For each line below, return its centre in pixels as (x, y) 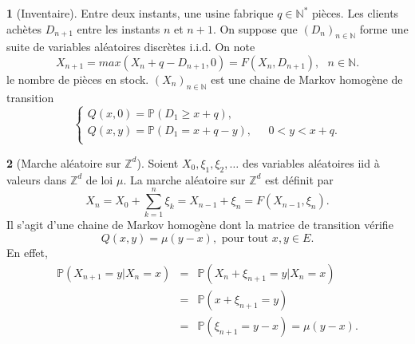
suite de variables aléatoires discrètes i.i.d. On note (131, 47)
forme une (384, 28)
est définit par (299, 179)
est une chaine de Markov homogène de (307, 79)
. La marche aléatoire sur (184, 179)
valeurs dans (37, 179)
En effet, (27, 253)
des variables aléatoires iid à (311, 162)
